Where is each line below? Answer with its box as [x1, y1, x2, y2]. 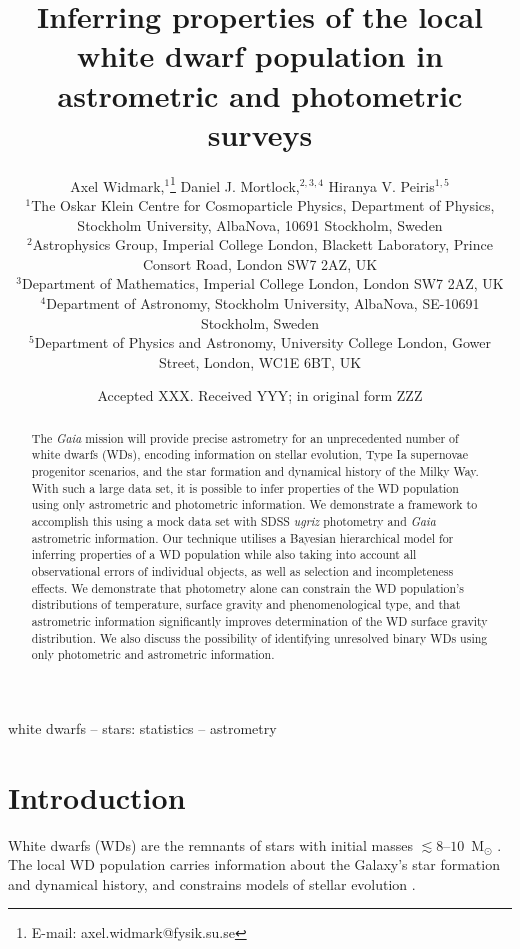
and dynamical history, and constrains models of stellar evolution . [8, 873, 416, 894]
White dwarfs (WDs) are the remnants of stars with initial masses [8, 834, 413, 855]
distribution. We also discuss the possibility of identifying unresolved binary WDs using [31, 629, 488, 646]
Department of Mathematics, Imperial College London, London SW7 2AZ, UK [21, 273, 504, 294]
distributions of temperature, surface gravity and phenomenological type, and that [31, 596, 461, 613]
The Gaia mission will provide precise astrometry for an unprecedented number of [31, 429, 459, 446]
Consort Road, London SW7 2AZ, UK [142, 253, 378, 274]
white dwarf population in [76, 35, 444, 76]
